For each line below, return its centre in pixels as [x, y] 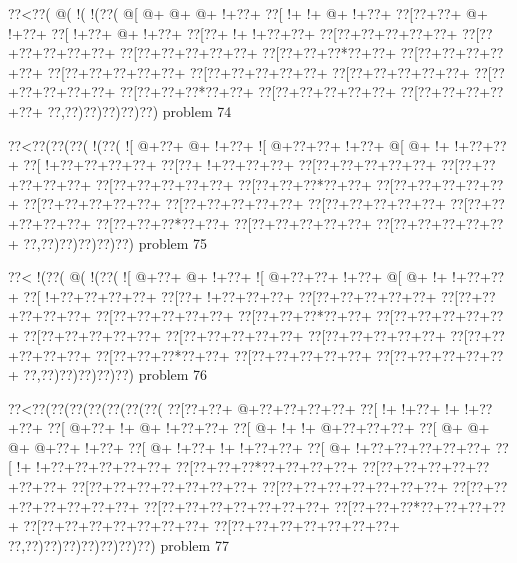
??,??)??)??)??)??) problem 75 [115, 242]
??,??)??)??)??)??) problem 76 [115, 374]
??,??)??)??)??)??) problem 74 [139, 110]
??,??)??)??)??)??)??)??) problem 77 [118, 544]
